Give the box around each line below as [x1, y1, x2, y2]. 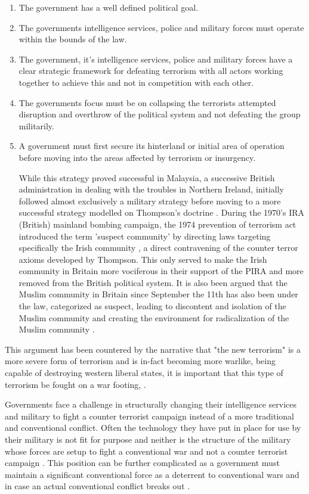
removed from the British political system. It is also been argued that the [18, 276, 288, 288]
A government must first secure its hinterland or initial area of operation [18, 139, 285, 152]
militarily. [18, 119, 54, 132]
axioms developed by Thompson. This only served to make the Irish [18, 253, 267, 265]
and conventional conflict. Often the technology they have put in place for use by [5, 421, 301, 434]
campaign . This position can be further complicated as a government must [5, 456, 280, 469]
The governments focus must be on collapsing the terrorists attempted [18, 96, 276, 108]
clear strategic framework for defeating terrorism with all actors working [18, 64, 283, 77]
